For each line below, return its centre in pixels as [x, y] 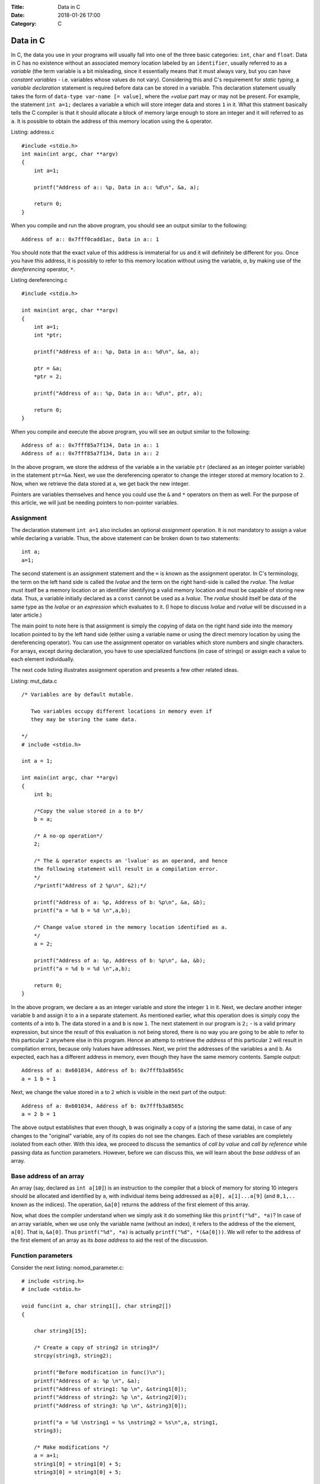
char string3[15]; [60, 1331]
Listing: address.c [33, 132]
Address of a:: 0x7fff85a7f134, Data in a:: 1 [90, 445]
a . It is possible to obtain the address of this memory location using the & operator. [112, 121]
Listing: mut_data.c [34, 681]
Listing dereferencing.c [39, 280]
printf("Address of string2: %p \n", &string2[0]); [110, 1397]
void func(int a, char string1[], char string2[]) [97, 1306]
